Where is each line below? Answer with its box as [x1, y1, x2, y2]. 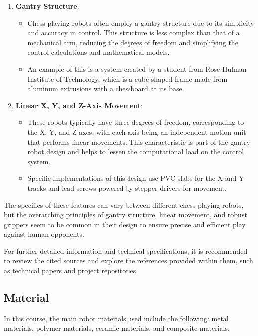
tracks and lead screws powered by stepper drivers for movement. [27, 182, 227, 193]
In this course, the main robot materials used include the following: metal [4, 313, 229, 323]
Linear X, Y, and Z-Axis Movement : [15, 100, 143, 110]
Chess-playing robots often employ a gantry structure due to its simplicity [27, 17, 254, 28]
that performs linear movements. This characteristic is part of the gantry [27, 136, 250, 147]
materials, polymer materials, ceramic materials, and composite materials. [4, 323, 230, 333]
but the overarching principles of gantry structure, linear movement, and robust [4, 209, 247, 220]
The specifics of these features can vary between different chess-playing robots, [4, 199, 244, 210]
